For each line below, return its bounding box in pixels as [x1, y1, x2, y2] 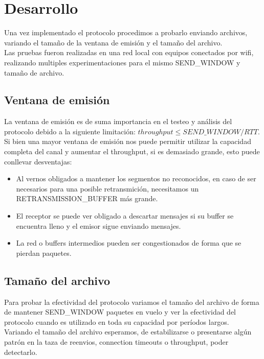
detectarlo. [4, 346, 37, 357]
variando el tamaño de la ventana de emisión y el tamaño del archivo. [4, 37, 223, 47]
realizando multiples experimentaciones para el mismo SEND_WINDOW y [4, 57, 240, 67]
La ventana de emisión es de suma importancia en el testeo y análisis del [4, 116, 232, 127]
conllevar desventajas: [4, 156, 72, 166]
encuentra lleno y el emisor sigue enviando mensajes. [16, 220, 181, 231]
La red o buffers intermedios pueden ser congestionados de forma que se [16, 237, 241, 248]
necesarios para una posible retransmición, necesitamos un [16, 183, 199, 194]
